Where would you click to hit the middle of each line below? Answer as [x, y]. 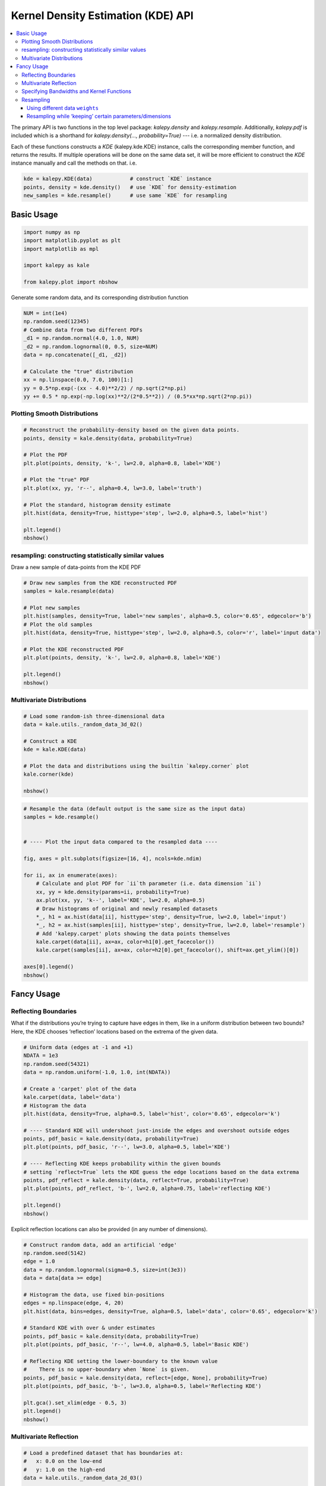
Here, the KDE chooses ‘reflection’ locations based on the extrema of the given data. [114, 1031]
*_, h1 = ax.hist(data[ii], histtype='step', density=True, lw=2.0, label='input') [161, 917]
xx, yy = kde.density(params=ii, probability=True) [113, 892]
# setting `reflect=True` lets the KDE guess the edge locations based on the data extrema [161, 1172]
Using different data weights [63, 108]
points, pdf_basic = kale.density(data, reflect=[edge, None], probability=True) [146, 1378]
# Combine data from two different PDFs [83, 330]
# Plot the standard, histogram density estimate [97, 505]
